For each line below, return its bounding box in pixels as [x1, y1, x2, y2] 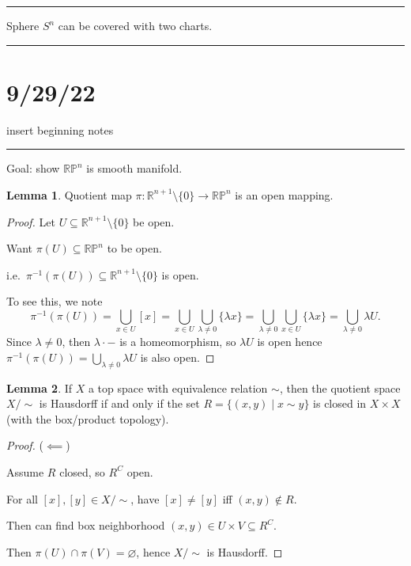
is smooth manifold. [86, 160, 183, 177]
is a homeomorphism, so [119, 333, 236, 350]
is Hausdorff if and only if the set [39, 395, 200, 412]
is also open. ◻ [140, 348, 215, 365]
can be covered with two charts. [58, 17, 213, 33]
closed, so [59, 463, 105, 480]
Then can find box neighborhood [6, 517, 165, 534]
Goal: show [6, 160, 60, 177]
